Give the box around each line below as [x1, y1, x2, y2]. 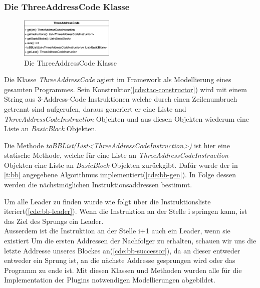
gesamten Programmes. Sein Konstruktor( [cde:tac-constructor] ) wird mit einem [4, 84, 247, 94]
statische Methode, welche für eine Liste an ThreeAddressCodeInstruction [4, 150, 228, 160]
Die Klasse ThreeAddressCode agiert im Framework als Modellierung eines [4, 74, 231, 85]
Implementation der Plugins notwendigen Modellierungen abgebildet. [4, 274, 215, 285]
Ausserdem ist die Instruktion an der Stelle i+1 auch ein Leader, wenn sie [4, 225, 230, 236]
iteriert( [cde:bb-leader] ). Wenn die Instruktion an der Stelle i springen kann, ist [4, 206, 247, 216]
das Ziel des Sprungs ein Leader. [4, 215, 104, 226]
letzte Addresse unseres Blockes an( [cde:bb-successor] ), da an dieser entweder [4, 245, 240, 255]
